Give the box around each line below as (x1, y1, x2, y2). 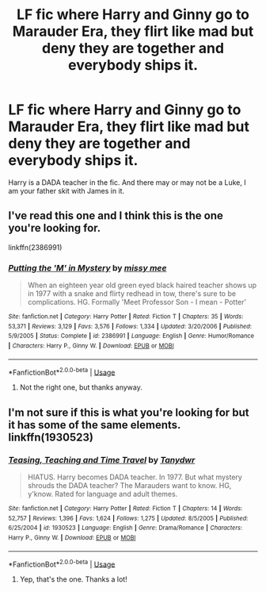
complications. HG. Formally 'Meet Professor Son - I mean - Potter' (27, 298, 247, 307)
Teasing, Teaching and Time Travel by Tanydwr (8, 454, 196, 465)
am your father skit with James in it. (8, 186, 125, 195)
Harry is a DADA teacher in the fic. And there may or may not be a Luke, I (8, 177, 247, 187)
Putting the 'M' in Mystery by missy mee (8, 262, 167, 273)
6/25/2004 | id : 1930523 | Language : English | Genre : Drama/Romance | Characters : (8, 524, 243, 532)
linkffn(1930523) (8, 430, 93, 444)
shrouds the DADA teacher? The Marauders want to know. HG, (27, 481, 232, 490)
